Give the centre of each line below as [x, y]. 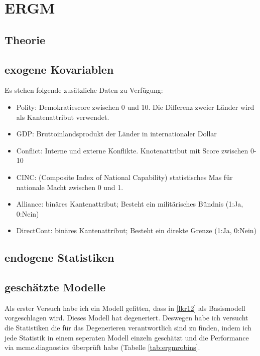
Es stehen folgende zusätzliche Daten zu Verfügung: [84, 90]
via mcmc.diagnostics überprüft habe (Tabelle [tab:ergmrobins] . [102, 347]
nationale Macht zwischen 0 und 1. [70, 187]
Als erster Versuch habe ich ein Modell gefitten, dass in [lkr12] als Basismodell [125, 308]
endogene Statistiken [59, 257]
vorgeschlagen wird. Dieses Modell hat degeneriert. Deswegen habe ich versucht [126, 318]
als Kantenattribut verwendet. [63, 117]
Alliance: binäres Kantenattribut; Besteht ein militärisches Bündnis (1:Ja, [130, 204]
